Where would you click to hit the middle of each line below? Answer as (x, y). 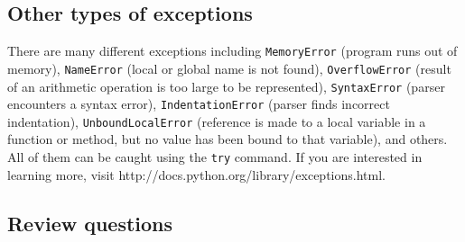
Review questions (90, 223)
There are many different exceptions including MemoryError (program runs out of (232, 51)
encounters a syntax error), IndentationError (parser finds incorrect (199, 104)
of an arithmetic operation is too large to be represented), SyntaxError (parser (226, 86)
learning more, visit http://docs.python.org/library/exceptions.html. (196, 174)
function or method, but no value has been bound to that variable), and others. (228, 139)
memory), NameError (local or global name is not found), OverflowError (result (229, 68)
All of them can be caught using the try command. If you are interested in (215, 157)
